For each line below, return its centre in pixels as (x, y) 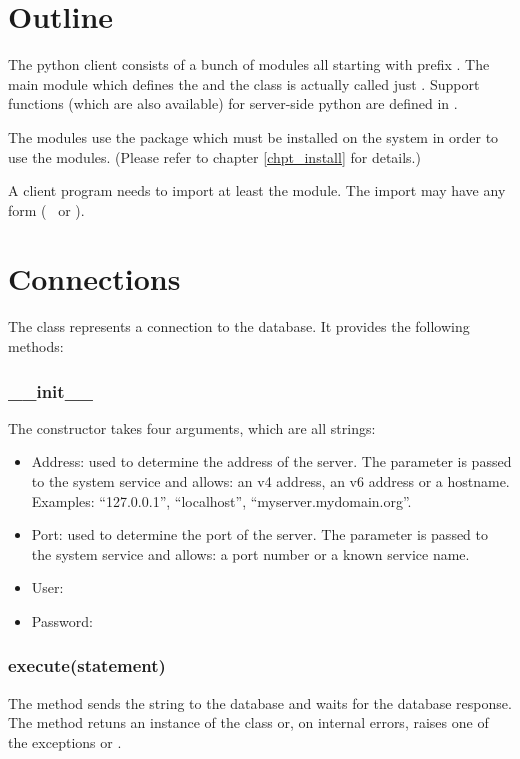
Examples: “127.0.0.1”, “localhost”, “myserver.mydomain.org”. (221, 500)
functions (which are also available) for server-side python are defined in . (233, 103)
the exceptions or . (65, 741)
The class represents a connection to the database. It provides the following (239, 326)
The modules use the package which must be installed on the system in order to (253, 136)
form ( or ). (46, 209)
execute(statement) (87, 665)
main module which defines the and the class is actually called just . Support (244, 83)
